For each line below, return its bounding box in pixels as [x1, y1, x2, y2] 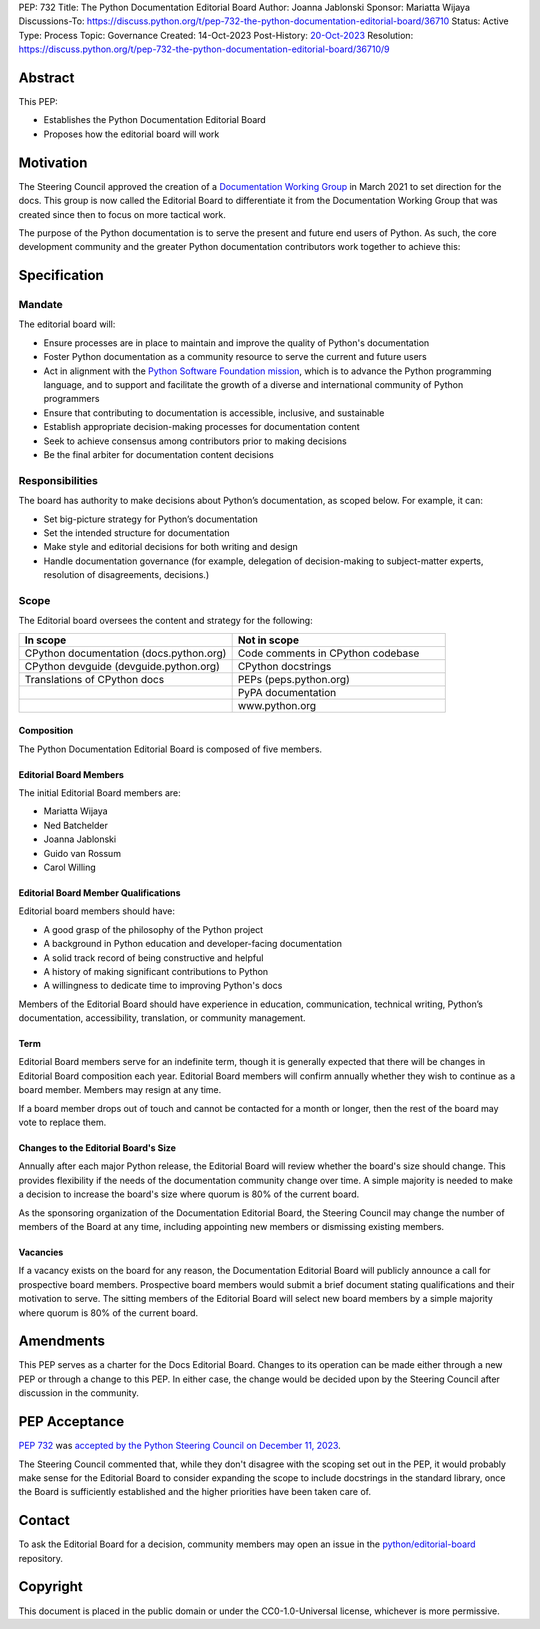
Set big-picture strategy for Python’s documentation [43, 513, 259, 525]
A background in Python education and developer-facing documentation [43, 938, 342, 950]
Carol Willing [43, 861, 97, 873]
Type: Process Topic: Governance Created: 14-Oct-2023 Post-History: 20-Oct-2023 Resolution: [18, 29, 414, 41]
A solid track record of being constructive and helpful [43, 951, 264, 964]
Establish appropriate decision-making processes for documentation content [43, 421, 360, 433]
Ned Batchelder [43, 819, 109, 831]
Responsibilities [18, 473, 99, 487]
